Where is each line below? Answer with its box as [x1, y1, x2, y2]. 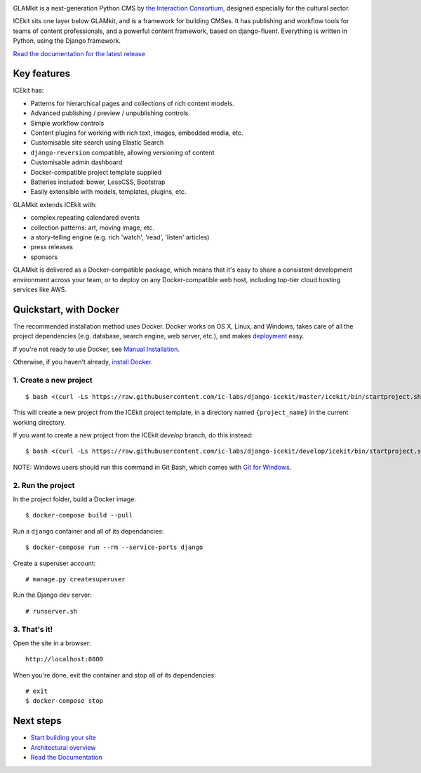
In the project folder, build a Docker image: [13, 495, 137, 503]
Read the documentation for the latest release [13, 49, 145, 58]
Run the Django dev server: [13, 590, 93, 600]
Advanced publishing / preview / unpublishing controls [30, 109, 189, 117]
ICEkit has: [13, 86, 44, 95]
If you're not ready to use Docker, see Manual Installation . [13, 345, 180, 353]
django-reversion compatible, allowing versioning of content [30, 148, 215, 157]
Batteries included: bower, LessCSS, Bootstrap [30, 178, 166, 186]
